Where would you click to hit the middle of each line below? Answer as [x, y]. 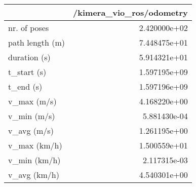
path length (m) [37, 42]
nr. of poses [29, 28]
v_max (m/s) [32, 101]
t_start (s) [27, 72]
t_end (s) [25, 86]
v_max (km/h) [35, 145]
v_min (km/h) [34, 160]
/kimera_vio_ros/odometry [130, 12]
